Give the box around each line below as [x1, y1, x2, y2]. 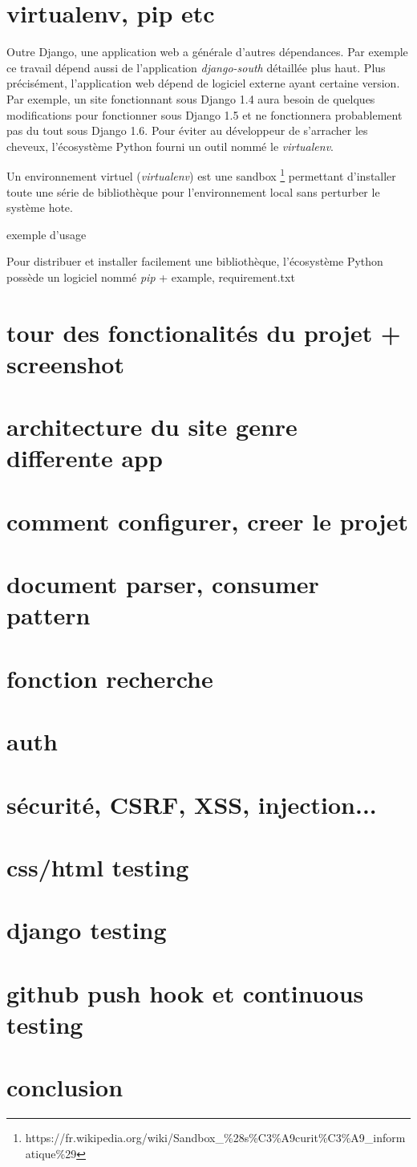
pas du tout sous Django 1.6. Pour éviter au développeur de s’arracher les [6, 122, 368, 139]
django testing [6, 913, 167, 946]
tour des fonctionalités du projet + [6, 315, 401, 348]
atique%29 [25, 1145, 77, 1161]
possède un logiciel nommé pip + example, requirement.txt [6, 268, 295, 285]
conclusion [6, 1071, 123, 1104]
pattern [6, 599, 91, 632]
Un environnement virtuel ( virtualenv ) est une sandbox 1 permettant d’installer [6, 165, 396, 184]
